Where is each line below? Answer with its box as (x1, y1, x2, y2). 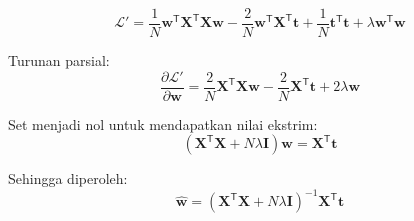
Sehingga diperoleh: (8, 168, 128, 189)
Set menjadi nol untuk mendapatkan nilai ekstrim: (8, 113, 318, 134)
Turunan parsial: (8, 50, 110, 71)
